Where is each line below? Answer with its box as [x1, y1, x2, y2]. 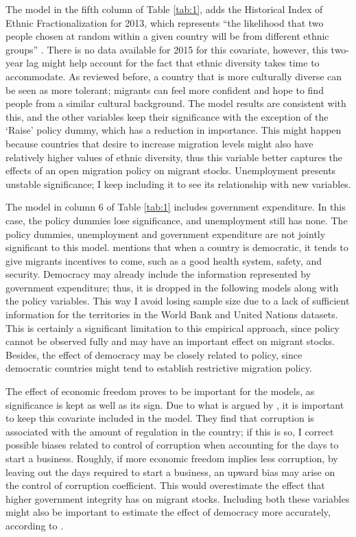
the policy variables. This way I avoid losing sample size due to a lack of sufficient [5, 294, 350, 308]
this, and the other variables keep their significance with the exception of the [5, 109, 329, 123]
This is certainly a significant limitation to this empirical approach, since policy [5, 320, 340, 335]
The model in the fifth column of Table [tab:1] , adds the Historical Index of [5, 2, 323, 16]
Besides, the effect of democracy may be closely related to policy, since [5, 347, 302, 361]
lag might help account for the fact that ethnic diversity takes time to [26, 56, 320, 70]
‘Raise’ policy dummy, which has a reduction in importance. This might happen [5, 123, 342, 137]
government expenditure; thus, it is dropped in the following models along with [5, 280, 339, 294]
